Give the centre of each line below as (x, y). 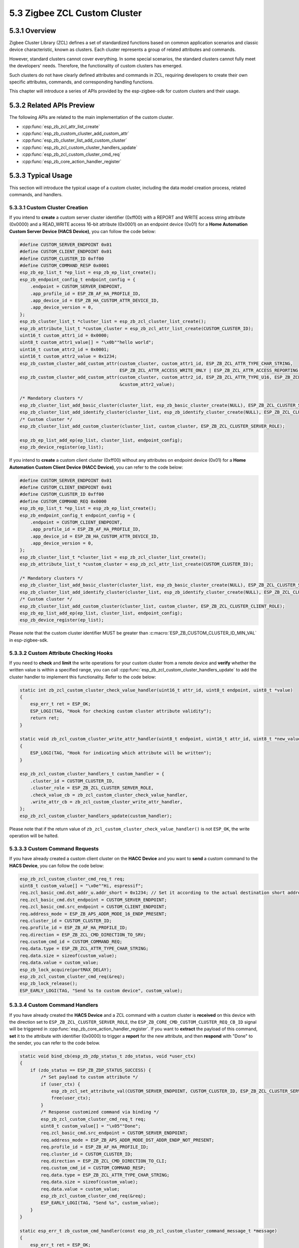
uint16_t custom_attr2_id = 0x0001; (65, 349)
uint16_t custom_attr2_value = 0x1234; (68, 356)
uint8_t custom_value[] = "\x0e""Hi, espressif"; (81, 886)
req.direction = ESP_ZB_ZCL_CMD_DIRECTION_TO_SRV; (83, 935)
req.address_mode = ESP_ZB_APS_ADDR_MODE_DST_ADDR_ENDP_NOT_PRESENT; (127, 1140)
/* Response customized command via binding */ (100, 1112)
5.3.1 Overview (33, 31)
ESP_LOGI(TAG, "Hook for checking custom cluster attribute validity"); (121, 711)
